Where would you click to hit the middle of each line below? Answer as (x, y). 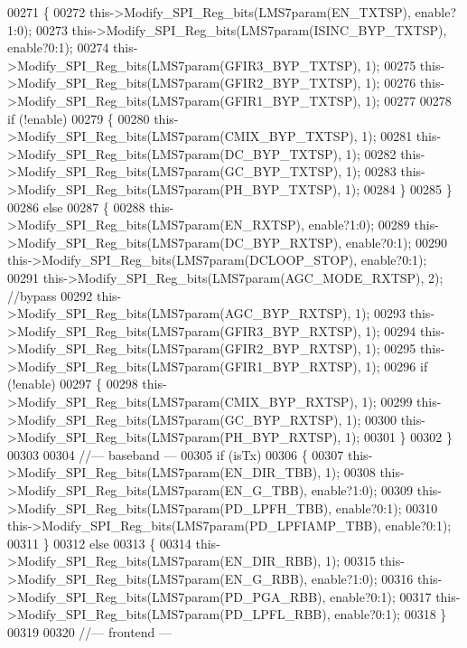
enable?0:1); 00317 (381, 596)
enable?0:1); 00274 (58, 47)
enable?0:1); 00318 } (391, 614)
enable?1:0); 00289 (359, 225)
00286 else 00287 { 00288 (76, 207)
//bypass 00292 (50, 295)
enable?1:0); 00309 (362, 490)
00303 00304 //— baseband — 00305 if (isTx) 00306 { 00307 (176, 454)
